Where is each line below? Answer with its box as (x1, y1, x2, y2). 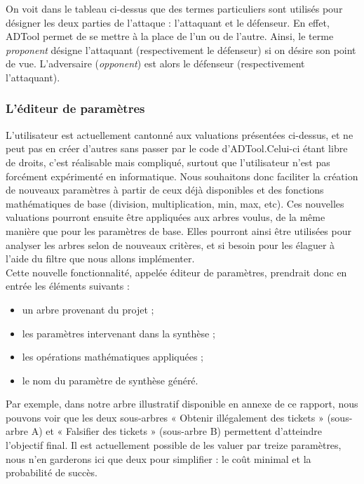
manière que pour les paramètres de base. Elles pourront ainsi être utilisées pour (6, 223, 351, 238)
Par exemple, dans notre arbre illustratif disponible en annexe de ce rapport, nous (6, 396, 358, 411)
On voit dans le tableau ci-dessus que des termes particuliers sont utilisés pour (6, 1, 343, 15)
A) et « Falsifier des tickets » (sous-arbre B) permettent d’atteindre (31, 424, 322, 438)
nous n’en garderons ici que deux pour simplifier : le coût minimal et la (6, 451, 311, 466)
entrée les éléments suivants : (6, 278, 130, 293)
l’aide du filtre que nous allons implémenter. (6, 251, 195, 266)
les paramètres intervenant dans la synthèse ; (22, 325, 215, 340)
